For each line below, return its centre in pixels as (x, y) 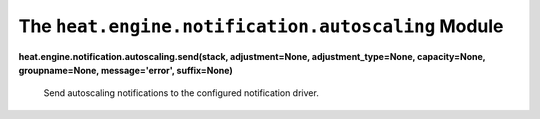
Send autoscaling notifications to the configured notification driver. (181, 93)
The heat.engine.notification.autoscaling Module (261, 26)
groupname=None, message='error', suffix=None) (126, 70)
